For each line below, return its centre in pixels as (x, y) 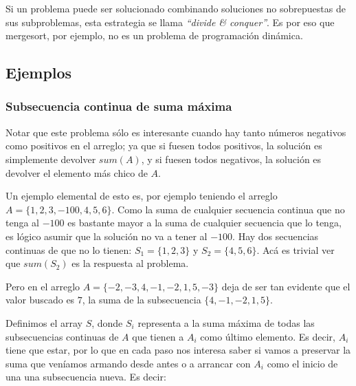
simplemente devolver (51, 159)
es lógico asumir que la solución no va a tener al (107, 236)
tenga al (22, 223)
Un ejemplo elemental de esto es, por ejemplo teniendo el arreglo (142, 196)
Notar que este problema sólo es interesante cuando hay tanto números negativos (176, 132)
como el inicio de (302, 363)
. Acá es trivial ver (296, 249)
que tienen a (158, 336)
